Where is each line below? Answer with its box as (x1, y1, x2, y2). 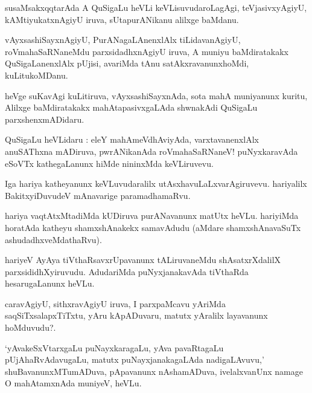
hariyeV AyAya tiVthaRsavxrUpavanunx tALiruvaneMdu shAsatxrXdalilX (5, 253, 281, 266)
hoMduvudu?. (5, 321, 56, 334)
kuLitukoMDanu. (5, 68, 68, 81)
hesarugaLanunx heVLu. (5, 277, 95, 290)
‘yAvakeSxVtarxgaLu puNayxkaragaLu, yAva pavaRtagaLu (5, 341, 224, 354)
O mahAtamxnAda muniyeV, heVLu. (5, 377, 142, 389)
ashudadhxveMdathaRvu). (5, 233, 102, 245)
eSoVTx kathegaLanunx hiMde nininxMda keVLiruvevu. (5, 157, 214, 169)
